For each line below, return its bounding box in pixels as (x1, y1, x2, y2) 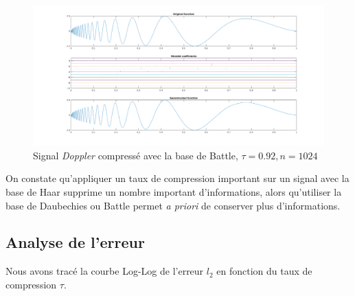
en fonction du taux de (216, 264, 312, 278)
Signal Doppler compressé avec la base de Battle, (33, 148, 238, 162)
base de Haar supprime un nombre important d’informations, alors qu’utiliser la (5, 184, 342, 198)
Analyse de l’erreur (5, 231, 145, 253)
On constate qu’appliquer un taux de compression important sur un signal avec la (5, 171, 350, 185)
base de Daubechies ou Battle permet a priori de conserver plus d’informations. (5, 198, 341, 212)
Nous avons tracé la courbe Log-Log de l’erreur (5, 264, 204, 278)
